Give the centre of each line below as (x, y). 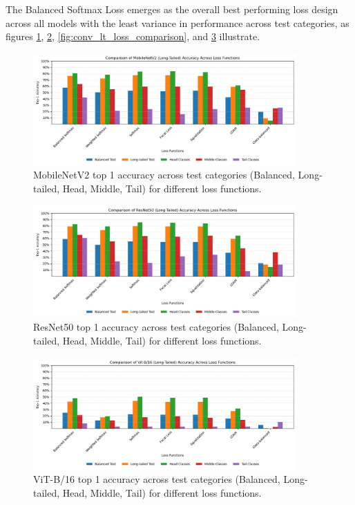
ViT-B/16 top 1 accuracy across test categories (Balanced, (157, 479)
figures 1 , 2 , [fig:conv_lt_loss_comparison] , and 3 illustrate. (133, 36)
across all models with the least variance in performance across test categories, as (177, 22)
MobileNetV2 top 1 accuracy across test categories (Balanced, (164, 175)
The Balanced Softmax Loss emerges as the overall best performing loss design (172, 9)
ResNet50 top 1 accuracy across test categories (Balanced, (156, 327)
